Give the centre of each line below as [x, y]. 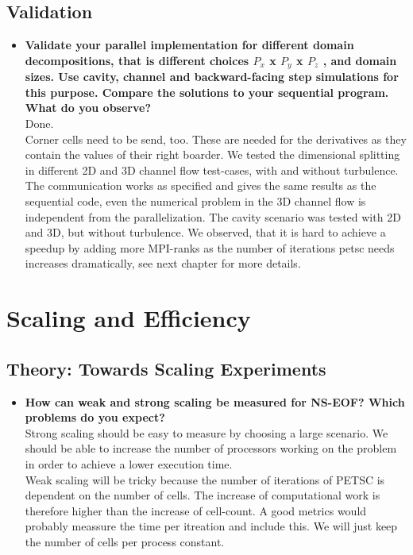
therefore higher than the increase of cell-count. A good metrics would [196, 510]
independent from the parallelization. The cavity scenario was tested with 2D [213, 216]
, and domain [360, 60]
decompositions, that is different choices [137, 60]
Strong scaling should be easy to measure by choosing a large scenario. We [206, 432]
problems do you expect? [95, 417]
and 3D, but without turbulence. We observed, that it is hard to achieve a [205, 232]
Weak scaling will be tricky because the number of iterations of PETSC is [205, 479]
